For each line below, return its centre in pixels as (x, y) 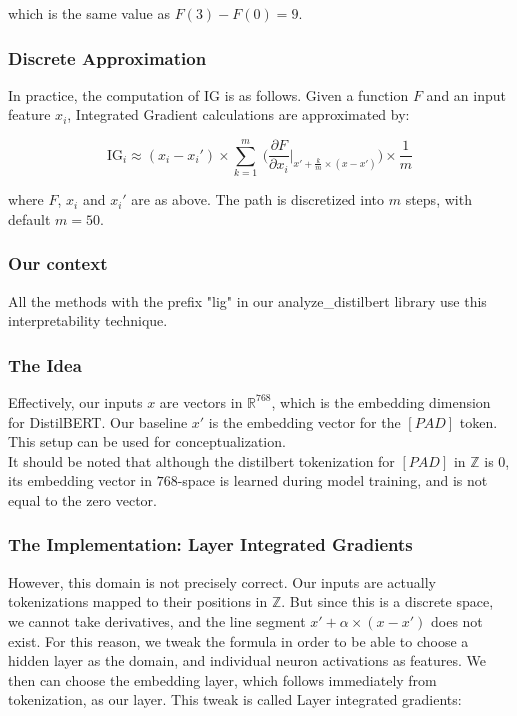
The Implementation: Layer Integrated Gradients (210, 544)
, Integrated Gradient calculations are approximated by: (238, 114)
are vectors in (201, 401)
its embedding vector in (80, 480)
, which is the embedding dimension (381, 401)
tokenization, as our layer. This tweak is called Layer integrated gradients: (235, 699)
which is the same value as (89, 13)
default (29, 218)
